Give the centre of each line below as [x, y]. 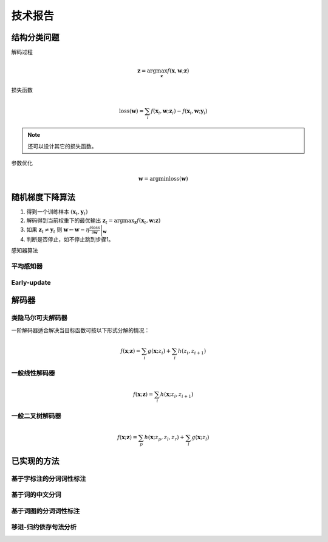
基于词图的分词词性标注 [46, 511]
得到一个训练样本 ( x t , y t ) [57, 213]
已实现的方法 [35, 461]
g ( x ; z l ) [200, 438]
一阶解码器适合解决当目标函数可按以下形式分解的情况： [80, 330]
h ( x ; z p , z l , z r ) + [164, 438]
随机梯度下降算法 [43, 197]
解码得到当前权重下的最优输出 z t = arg [75, 221]
